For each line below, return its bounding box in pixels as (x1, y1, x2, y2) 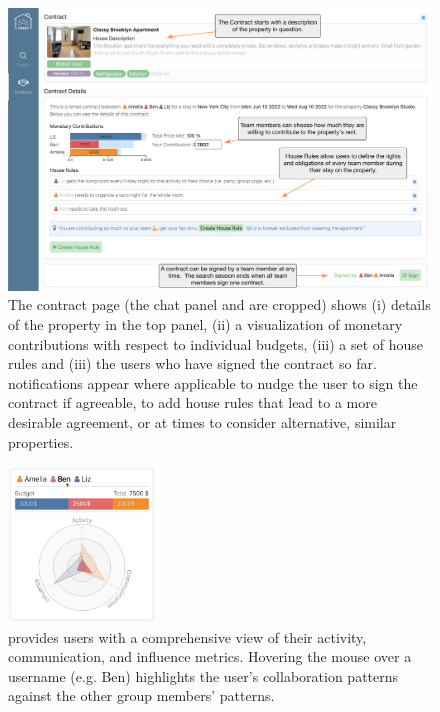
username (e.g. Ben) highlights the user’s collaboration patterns (8, 665, 399, 686)
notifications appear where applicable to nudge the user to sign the (8, 372, 418, 393)
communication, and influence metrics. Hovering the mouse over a (8, 646, 412, 667)
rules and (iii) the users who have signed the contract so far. (8, 353, 377, 374)
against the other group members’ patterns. (8, 685, 275, 706)
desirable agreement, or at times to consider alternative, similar (8, 411, 397, 432)
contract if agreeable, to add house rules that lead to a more (8, 392, 377, 413)
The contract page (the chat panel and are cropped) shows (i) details (8, 294, 431, 315)
